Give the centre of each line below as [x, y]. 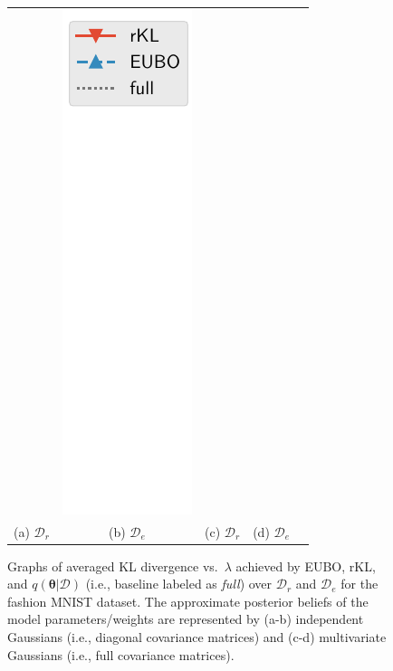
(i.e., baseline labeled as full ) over [179, 584]
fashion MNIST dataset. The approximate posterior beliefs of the [188, 601]
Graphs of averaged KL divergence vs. [113, 566]
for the [359, 584]
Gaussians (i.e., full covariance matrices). [121, 654]
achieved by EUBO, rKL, [306, 566]
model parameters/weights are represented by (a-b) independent [186, 619]
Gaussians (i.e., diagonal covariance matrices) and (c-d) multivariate [197, 637]
